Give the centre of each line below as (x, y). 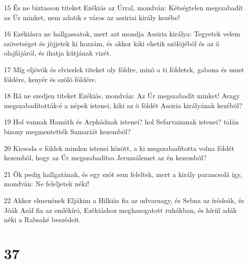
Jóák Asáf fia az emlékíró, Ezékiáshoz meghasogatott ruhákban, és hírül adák (121, 210)
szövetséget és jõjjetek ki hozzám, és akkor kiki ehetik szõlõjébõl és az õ (112, 43)
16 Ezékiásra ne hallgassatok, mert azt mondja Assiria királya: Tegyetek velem (122, 34)
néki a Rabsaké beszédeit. (42, 219)
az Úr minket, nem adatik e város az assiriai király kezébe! (92, 17)
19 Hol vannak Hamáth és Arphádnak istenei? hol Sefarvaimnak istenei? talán (122, 122)
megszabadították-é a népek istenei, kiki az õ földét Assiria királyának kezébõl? (123, 105)
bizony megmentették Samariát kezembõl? (67, 131)
